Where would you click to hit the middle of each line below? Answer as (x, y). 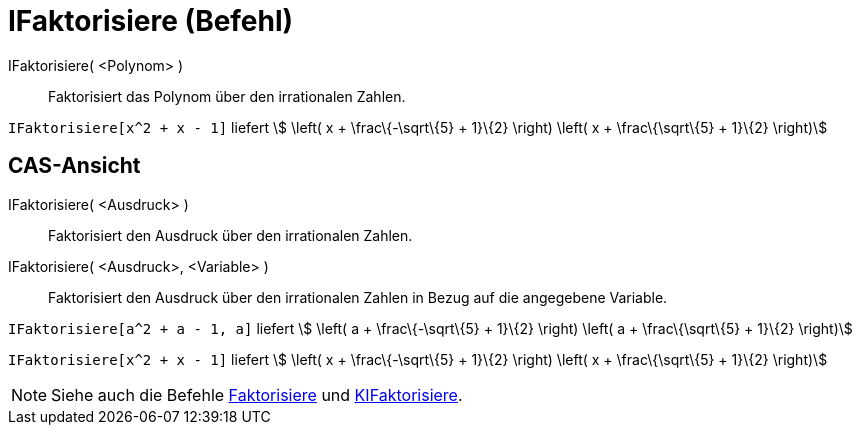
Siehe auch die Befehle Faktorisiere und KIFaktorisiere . (257, 394)
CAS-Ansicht (74, 166)
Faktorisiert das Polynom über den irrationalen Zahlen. (227, 96)
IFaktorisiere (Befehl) (151, 21)
